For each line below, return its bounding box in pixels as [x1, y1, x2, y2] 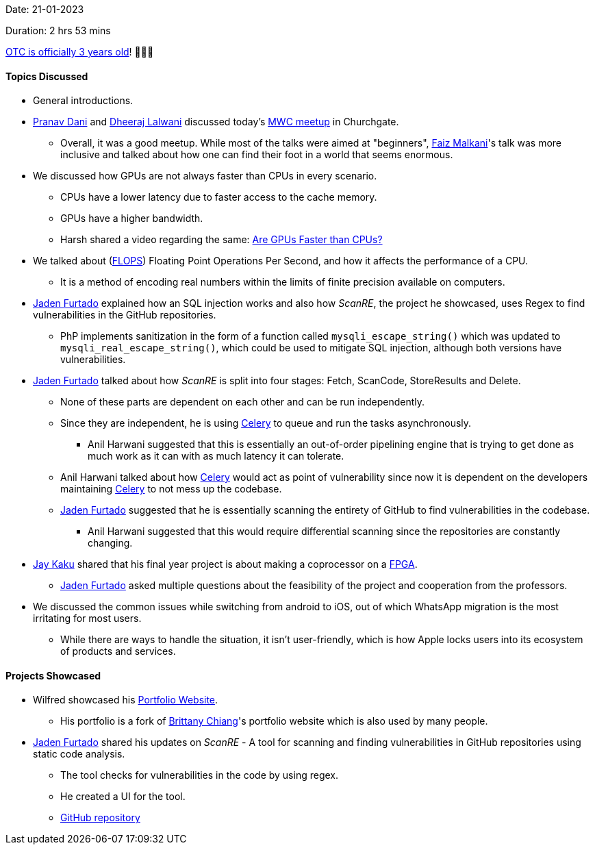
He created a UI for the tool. [60, 790, 186, 803]
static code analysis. [33, 748, 125, 760]
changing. [88, 537, 133, 549]
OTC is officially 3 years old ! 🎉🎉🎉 [5, 46, 154, 58]
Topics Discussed [5, 70, 88, 82]
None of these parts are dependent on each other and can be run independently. [60, 396, 425, 408]
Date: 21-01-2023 [5, 3, 84, 15]
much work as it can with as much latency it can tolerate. [88, 450, 344, 462]
